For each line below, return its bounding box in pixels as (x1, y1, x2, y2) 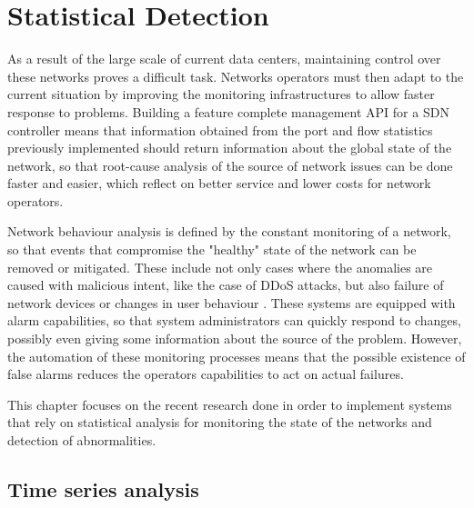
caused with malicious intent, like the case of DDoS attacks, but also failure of (7, 275, 444, 294)
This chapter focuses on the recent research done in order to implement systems (7, 394, 452, 413)
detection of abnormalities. (7, 431, 156, 449)
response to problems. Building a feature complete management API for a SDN (7, 102, 449, 121)
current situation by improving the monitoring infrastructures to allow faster (7, 85, 435, 104)
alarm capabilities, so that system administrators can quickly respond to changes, (7, 311, 461, 330)
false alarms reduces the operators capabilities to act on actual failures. (7, 364, 404, 383)
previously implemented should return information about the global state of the (7, 138, 452, 157)
